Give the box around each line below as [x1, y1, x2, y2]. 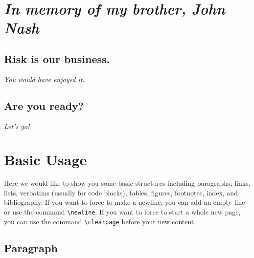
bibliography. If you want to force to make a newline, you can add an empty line [4, 197, 245, 207]
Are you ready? [4, 98, 84, 113]
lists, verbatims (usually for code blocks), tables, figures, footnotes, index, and [4, 187, 238, 197]
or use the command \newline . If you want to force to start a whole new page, [4, 207, 241, 217]
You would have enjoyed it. [4, 74, 85, 84]
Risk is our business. [4, 51, 110, 66]
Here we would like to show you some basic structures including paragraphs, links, [4, 178, 251, 188]
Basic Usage [4, 150, 87, 170]
